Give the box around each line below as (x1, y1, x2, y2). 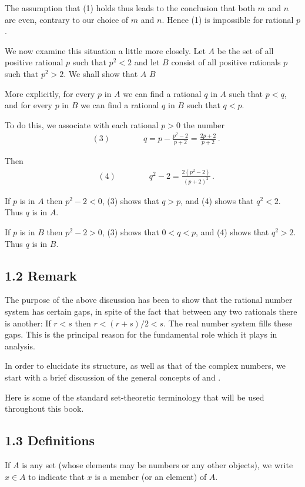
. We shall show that (63, 67, 138, 79)
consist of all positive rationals (171, 56, 281, 68)
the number (183, 118, 225, 131)
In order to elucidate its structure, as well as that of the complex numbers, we (5, 359, 286, 372)
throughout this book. (5, 402, 84, 415)
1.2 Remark (5, 266, 77, 284)
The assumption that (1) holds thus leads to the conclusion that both (5, 2, 255, 14)
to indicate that (28, 470, 85, 482)
